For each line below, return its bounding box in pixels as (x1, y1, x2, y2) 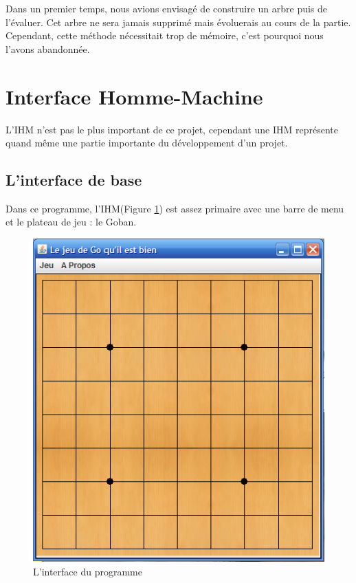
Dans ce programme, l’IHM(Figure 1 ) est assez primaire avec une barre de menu (5, 201, 344, 215)
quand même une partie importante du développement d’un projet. (5, 135, 288, 150)
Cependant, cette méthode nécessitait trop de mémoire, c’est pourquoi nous (5, 28, 324, 43)
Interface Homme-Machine (5, 82, 263, 110)
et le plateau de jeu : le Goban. (5, 214, 137, 229)
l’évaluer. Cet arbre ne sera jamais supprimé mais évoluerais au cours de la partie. (5, 14, 351, 29)
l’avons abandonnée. (5, 41, 90, 56)
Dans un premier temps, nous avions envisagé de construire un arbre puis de (5, 1, 328, 15)
